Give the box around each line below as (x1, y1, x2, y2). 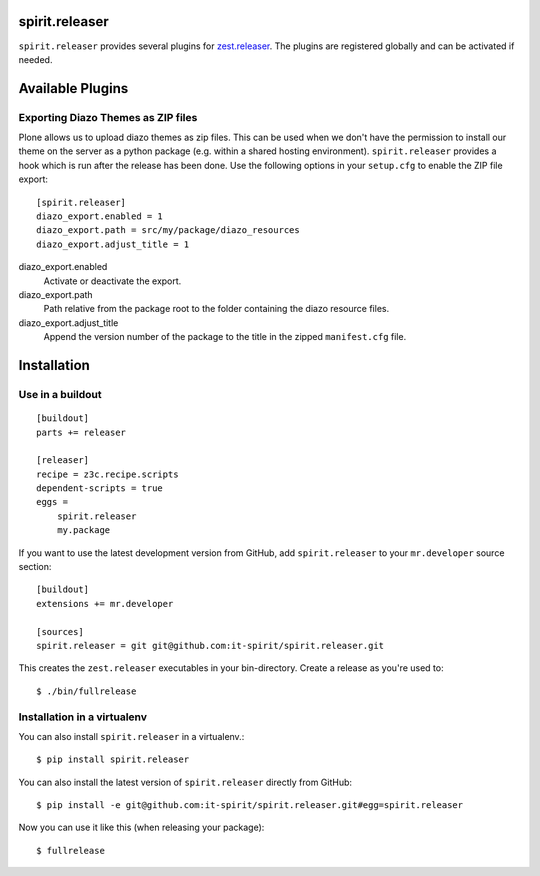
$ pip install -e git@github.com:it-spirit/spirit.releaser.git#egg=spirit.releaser (36, 800, 464, 811)
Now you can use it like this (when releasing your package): (18, 821, 265, 834)
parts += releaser (36, 426, 127, 438)
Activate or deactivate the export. (43, 275, 182, 287)
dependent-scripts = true (36, 483, 164, 494)
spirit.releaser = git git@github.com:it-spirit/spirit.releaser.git (36, 640, 385, 651)
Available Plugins (18, 80, 129, 97)
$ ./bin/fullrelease (36, 685, 137, 697)
